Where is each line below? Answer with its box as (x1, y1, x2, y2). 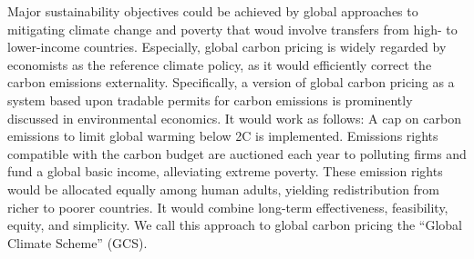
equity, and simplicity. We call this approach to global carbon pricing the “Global (7, 215, 462, 234)
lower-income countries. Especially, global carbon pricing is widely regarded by (7, 37, 447, 56)
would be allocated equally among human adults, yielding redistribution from (7, 179, 440, 198)
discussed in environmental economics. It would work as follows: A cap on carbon (7, 108, 461, 127)
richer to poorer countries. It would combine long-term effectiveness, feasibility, (7, 197, 448, 216)
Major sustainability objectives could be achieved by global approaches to (7, 2, 418, 20)
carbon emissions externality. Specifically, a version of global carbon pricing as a (7, 73, 455, 92)
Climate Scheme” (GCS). (7, 233, 148, 252)
